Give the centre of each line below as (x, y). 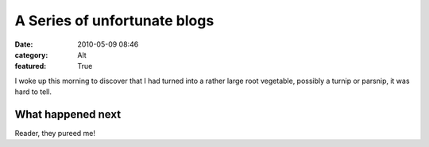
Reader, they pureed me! (55, 134)
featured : (31, 66)
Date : (24, 44)
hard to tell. (33, 92)
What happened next (68, 114)
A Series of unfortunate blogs (114, 21)
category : (31, 55)
